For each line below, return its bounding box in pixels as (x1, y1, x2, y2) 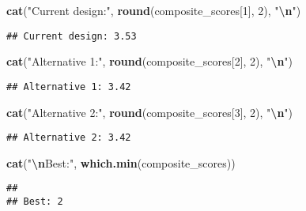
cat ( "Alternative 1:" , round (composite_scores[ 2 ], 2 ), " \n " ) (6, 53, 293, 70)
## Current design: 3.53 (6, 30, 137, 42)
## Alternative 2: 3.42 (6, 132, 131, 144)
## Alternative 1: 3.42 (6, 81, 131, 92)
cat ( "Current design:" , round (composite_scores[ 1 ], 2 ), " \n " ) (6, 2, 301, 18)
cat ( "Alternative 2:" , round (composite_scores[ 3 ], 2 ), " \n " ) (6, 104, 293, 120)
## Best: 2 (6, 196, 63, 207)
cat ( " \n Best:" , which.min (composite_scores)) (6, 154, 236, 171)
